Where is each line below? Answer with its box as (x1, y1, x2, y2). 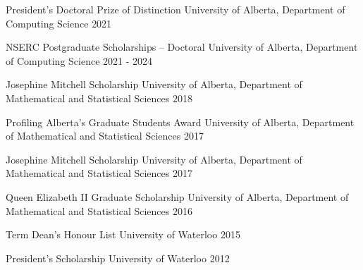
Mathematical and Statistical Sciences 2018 (6, 90, 192, 105)
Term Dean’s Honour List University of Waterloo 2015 (6, 227, 240, 242)
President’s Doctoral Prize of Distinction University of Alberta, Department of (6, 2, 345, 16)
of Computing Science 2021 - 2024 (6, 53, 153, 68)
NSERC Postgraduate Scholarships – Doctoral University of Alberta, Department (6, 39, 358, 54)
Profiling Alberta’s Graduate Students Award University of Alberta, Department (6, 114, 355, 129)
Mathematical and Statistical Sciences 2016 (6, 203, 192, 218)
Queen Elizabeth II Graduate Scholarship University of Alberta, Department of (6, 189, 349, 204)
